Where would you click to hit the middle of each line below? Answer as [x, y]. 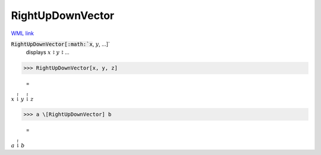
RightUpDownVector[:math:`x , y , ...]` [60, 44]
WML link [23, 33]
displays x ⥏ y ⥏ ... [48, 52]
